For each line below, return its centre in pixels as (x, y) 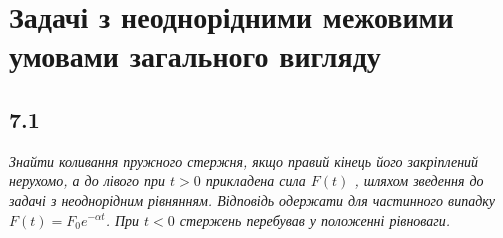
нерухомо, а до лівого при (87, 180)
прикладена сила (255, 180)
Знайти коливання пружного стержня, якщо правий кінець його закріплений (244, 160)
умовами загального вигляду (195, 55)
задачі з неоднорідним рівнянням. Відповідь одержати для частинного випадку (252, 199)
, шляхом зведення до (419, 180)
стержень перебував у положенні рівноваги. (315, 219)
